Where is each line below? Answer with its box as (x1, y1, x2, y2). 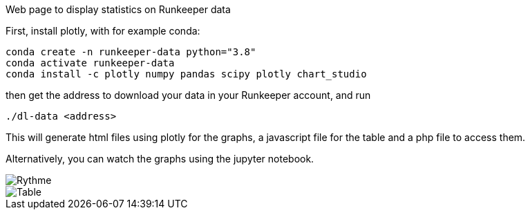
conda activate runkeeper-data (6, 57, 175, 68)
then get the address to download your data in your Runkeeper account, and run (6, 89, 371, 101)
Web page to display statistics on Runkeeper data (6, 3, 231, 15)
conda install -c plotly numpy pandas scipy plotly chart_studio (6, 68, 367, 80)
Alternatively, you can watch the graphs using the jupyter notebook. (6, 153, 314, 165)
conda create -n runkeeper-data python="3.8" (6, 46, 256, 57)
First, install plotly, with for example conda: (6, 25, 200, 37)
